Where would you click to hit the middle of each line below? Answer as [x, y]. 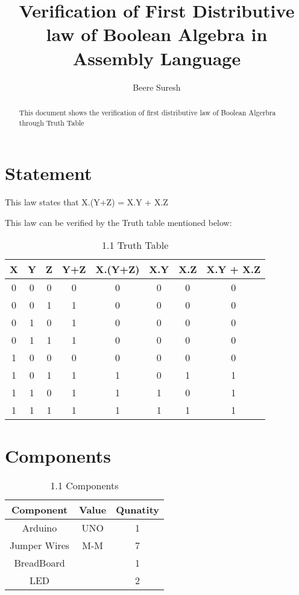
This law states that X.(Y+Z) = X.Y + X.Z [87, 202]
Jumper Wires [40, 545]
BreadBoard [39, 563]
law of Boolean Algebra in [157, 34]
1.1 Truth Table [135, 245]
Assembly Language [157, 58]
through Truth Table [52, 122]
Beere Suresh [157, 87]
